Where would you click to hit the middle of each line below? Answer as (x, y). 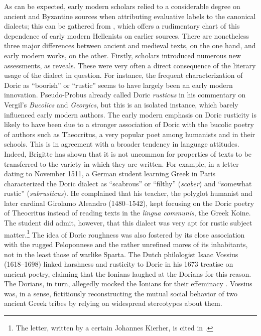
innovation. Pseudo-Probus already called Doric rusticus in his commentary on (125, 95)
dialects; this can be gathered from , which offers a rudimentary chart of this (122, 26)
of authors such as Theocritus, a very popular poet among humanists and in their (130, 134)
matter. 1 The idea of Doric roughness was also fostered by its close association (124, 234)
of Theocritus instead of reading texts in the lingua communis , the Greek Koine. (127, 213)
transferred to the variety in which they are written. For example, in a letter (121, 163)
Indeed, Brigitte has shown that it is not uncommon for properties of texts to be (128, 153)
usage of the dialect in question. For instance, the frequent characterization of (123, 75)
